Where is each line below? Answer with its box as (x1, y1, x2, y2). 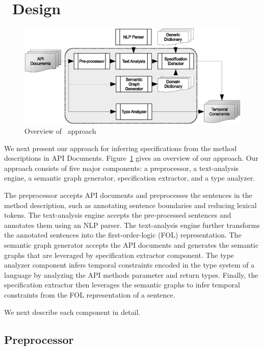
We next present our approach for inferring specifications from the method (4, 142, 237, 153)
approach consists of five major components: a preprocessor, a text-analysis (4, 162, 239, 173)
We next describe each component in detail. (4, 306, 141, 317)
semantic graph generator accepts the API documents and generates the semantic (4, 240, 259, 250)
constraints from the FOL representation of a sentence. (4, 289, 175, 300)
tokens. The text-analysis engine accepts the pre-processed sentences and (4, 210, 231, 220)
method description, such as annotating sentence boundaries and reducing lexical (4, 199, 257, 210)
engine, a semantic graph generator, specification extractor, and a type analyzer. (4, 172, 255, 183)
